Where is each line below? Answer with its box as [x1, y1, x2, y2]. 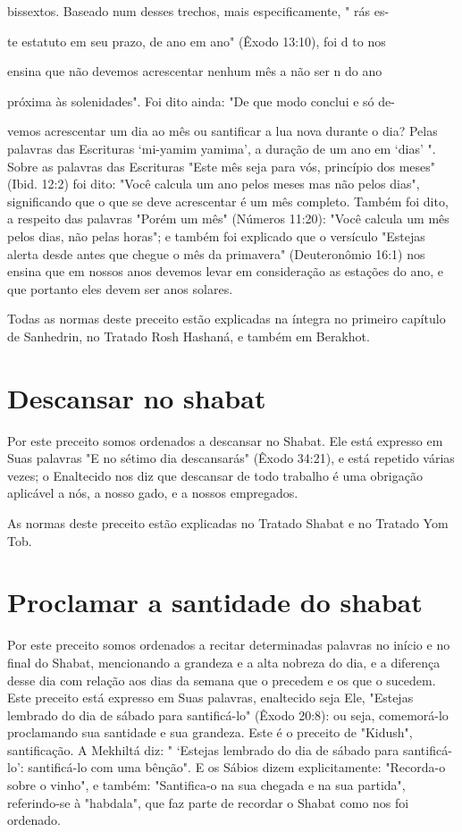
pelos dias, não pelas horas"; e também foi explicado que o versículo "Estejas [7, 226, 425, 245]
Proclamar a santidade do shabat [7, 584, 423, 620]
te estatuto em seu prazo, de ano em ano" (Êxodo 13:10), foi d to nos [7, 31, 386, 50]
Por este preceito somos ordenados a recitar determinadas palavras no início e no [7, 635, 450, 654]
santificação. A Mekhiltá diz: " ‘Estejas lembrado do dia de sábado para [7, 740, 399, 759]
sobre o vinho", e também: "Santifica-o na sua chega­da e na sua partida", [7, 776, 406, 794]
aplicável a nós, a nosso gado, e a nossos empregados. [7, 483, 298, 502]
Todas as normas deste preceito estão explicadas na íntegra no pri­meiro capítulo [7, 309, 446, 328]
